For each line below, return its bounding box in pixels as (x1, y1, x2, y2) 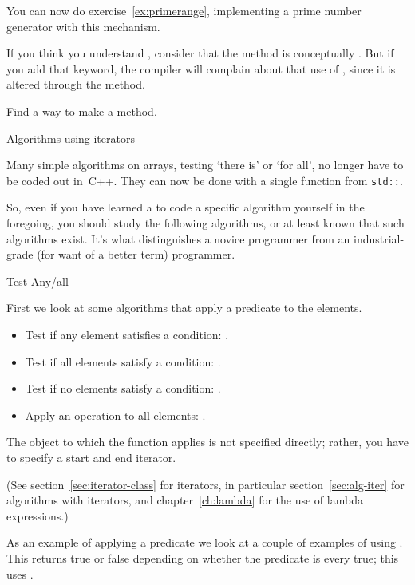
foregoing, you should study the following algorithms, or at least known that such (6, 215, 405, 231)
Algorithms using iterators (6, 129, 135, 146)
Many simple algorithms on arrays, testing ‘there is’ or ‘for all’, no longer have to (6, 156, 404, 173)
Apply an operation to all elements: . (25, 406, 206, 423)
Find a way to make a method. (6, 102, 157, 119)
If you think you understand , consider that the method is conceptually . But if (6, 45, 394, 61)
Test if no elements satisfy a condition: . (25, 380, 221, 397)
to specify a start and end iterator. (6, 449, 176, 465)
